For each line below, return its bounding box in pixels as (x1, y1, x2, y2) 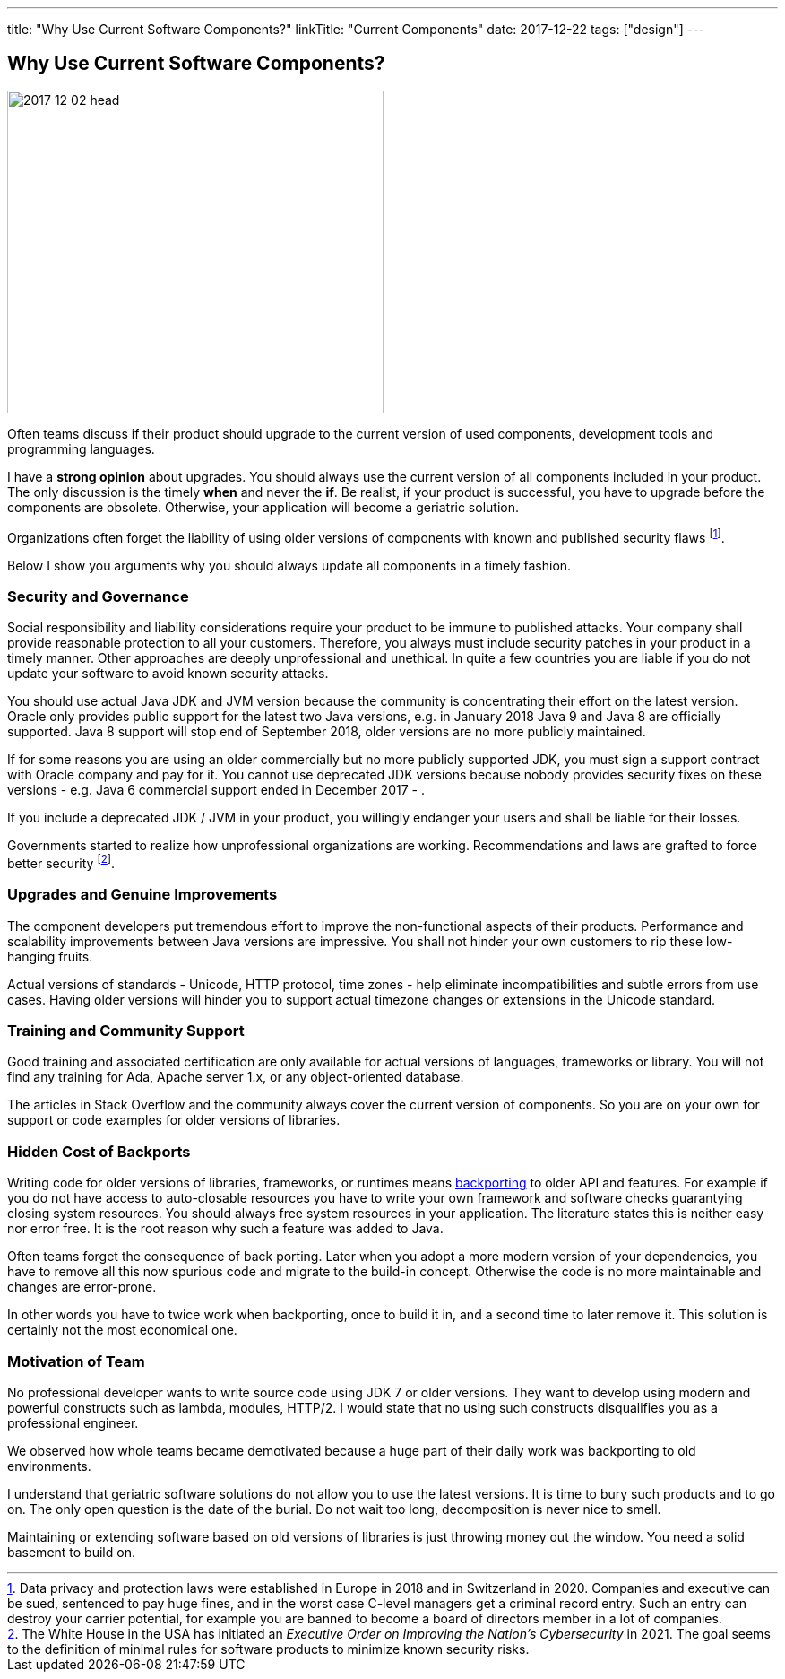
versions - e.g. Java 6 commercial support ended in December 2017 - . (7, 782, 425, 798)
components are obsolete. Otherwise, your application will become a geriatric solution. (7, 499, 519, 515)
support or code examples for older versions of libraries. (7, 1112, 341, 1128)
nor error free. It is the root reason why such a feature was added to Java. (7, 1221, 444, 1237)
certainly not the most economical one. (7, 1322, 237, 1338)
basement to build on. (7, 1544, 135, 1560)
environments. (7, 1457, 91, 1474)
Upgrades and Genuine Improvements (7, 885, 278, 904)
